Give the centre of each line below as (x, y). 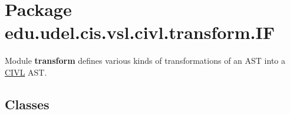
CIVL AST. (26, 72)
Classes (27, 104)
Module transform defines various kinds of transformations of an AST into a (145, 61)
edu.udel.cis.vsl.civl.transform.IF (140, 32)
